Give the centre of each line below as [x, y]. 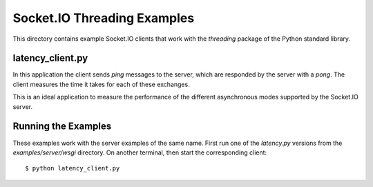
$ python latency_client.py [73, 168]
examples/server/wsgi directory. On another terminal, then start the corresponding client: [140, 152]
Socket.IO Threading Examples [104, 18]
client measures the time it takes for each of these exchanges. [101, 84]
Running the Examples [62, 127]
